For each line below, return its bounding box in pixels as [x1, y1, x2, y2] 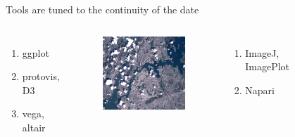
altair [22, 119, 46, 134]
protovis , [22, 69, 60, 84]
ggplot [22, 45, 49, 60]
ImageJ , [245, 45, 280, 60]
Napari [245, 82, 275, 97]
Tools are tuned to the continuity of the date [6, 2, 199, 16]
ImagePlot [245, 59, 290, 74]
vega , [22, 106, 44, 121]
